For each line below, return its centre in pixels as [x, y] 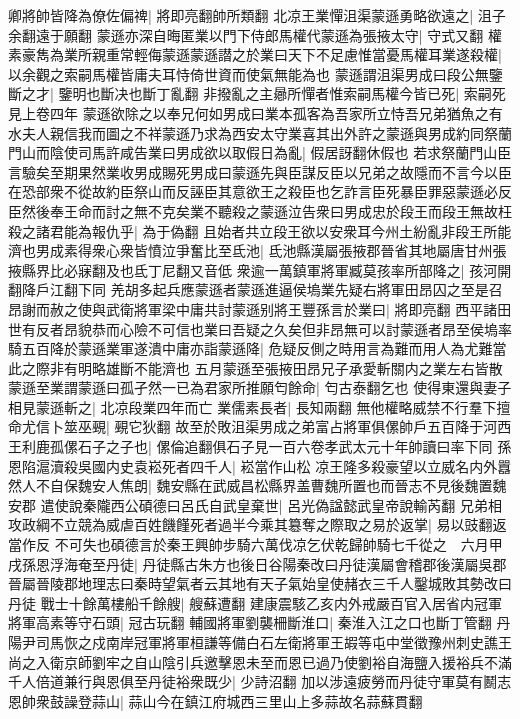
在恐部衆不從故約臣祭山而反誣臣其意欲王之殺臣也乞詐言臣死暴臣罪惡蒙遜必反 [260, 191]
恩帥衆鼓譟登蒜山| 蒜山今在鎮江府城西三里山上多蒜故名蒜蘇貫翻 [215, 700]
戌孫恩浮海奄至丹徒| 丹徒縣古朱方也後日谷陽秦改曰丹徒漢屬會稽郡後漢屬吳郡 [257, 563]
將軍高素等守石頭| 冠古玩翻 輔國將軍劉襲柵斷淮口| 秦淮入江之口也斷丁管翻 [250, 622]
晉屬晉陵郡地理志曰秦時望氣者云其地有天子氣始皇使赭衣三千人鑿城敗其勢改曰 [260, 583]
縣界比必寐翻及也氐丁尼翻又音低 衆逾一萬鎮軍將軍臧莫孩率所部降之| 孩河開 [266, 269]
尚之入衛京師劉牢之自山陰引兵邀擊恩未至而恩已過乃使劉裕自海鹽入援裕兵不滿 [260, 661]
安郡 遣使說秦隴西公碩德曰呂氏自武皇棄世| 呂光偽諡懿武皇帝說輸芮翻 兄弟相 [255, 504]
